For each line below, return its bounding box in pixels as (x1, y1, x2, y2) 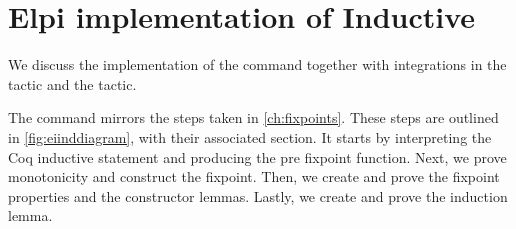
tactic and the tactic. (8, 73, 137, 94)
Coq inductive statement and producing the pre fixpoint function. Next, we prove (8, 146, 507, 167)
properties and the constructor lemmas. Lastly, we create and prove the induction (8, 185, 508, 206)
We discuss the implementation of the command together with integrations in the (8, 54, 507, 75)
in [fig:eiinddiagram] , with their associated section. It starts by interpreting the (8, 126, 492, 147)
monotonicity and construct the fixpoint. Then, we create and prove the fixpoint (8, 166, 500, 187)
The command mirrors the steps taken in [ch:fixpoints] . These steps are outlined (8, 107, 499, 128)
